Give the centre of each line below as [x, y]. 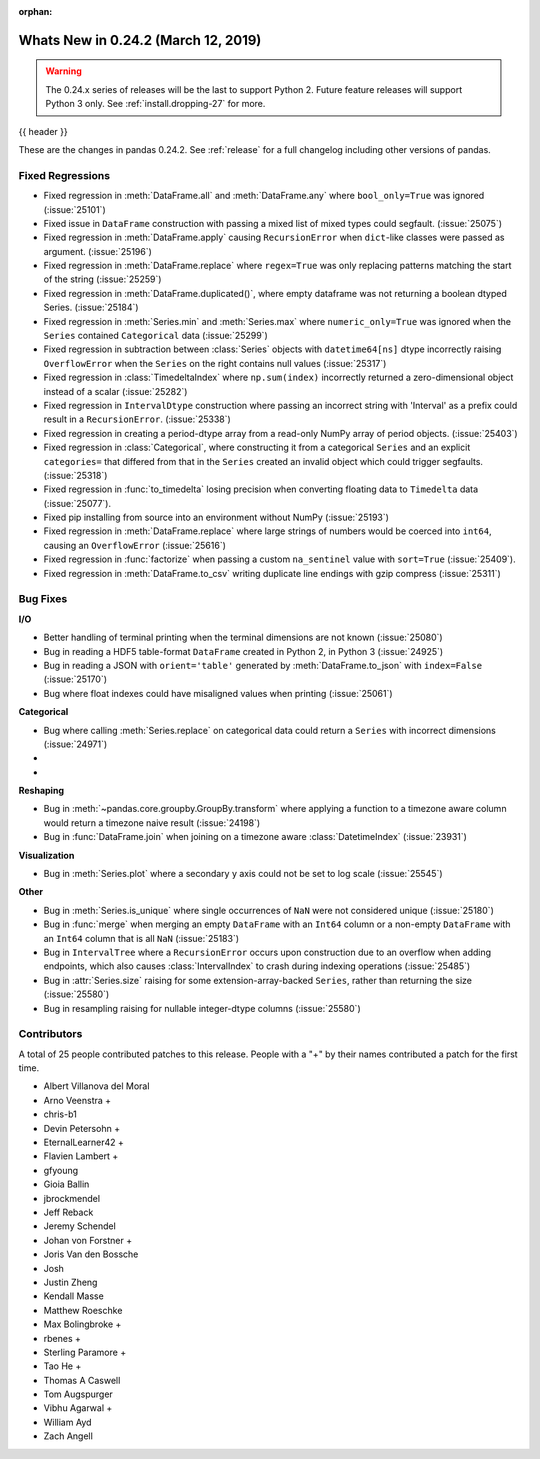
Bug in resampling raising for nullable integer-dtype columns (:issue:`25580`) [202, 1008]
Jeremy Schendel [80, 1226]
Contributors [50, 1034]
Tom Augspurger [78, 1394]
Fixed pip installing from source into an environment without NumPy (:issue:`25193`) [216, 517]
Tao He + [62, 1366]
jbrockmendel [71, 1198]
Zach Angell [68, 1436]
